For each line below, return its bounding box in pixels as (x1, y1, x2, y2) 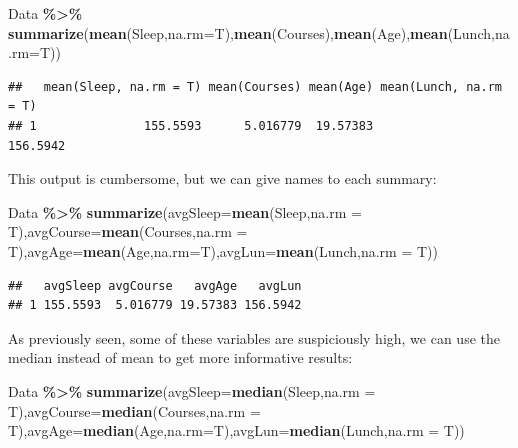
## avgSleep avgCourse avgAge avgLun (8, 278, 302, 293)
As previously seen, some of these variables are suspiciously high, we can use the (8, 327, 500, 348)
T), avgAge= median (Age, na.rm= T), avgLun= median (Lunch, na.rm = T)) (8, 420, 465, 441)
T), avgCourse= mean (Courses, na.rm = (8, 221, 248, 242)
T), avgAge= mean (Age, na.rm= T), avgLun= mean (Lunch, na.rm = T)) (8, 240, 438, 261)
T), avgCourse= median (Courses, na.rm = (8, 400, 261, 421)
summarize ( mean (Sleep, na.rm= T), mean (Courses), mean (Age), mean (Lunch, (8, 22, 495, 43)
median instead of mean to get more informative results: (8, 347, 353, 368)
